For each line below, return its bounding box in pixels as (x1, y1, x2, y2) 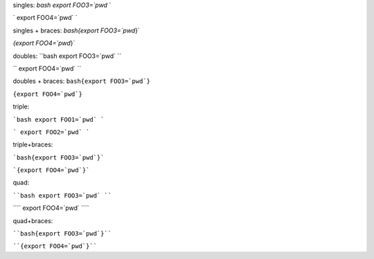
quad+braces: (12, 216, 53, 224)
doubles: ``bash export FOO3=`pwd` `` (12, 52, 122, 60)
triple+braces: (12, 140, 53, 148)
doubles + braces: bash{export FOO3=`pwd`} (12, 77, 150, 86)
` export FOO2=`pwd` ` (12, 128, 90, 136)
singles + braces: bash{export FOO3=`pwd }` (12, 26, 140, 35)
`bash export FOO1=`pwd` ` (12, 115, 105, 124)
